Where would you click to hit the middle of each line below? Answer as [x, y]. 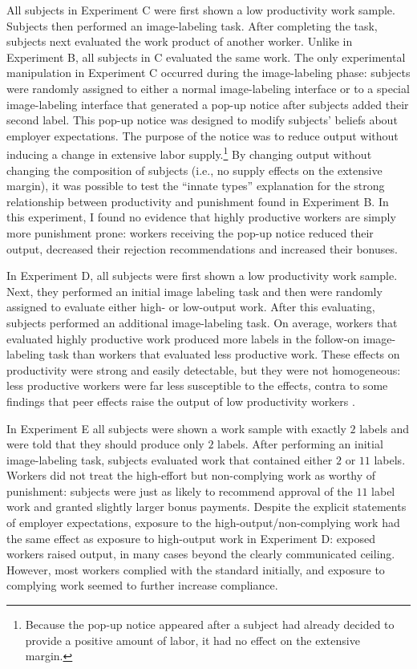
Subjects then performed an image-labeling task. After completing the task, [192, 25]
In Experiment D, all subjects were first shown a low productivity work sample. [202, 276]
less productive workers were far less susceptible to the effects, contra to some [197, 385]
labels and [385, 428]
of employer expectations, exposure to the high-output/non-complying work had [203, 523]
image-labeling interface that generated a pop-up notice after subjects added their [208, 104]
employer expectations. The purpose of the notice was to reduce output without [202, 135]
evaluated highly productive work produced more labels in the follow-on [183, 338]
